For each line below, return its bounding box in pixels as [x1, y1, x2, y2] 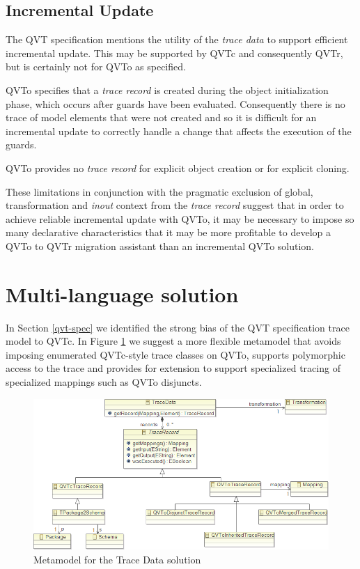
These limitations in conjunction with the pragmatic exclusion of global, [6, 184, 313, 198]
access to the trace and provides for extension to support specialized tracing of [6, 361, 341, 375]
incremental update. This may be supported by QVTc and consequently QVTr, [6, 45, 343, 60]
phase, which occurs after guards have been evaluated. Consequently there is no [6, 96, 345, 111]
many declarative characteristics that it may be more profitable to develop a [6, 225, 331, 240]
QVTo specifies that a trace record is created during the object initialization [6, 82, 329, 97]
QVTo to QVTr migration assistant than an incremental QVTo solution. [6, 238, 315, 253]
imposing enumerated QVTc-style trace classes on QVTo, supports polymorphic [6, 347, 345, 361]
